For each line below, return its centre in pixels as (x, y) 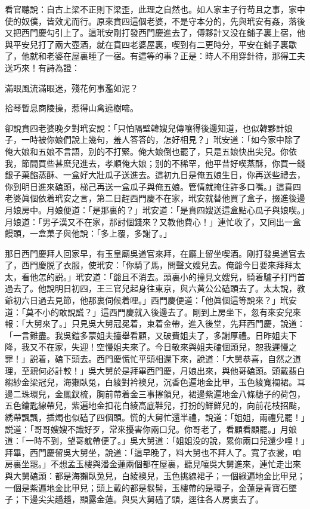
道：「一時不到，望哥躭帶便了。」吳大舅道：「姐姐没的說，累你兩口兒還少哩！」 (155, 441)
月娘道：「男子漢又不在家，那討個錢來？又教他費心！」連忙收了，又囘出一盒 (153, 221)
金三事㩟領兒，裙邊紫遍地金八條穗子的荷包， (217, 393)
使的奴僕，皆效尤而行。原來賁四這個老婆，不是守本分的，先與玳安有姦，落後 (155, 21)
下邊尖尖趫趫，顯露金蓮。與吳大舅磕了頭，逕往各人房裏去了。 (142, 499)
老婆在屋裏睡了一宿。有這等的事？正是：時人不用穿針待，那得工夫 (176, 56)
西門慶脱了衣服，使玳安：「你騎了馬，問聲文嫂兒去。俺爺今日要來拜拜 (157, 265)
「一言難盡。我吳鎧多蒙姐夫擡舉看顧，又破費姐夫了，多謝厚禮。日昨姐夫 (147, 335)
